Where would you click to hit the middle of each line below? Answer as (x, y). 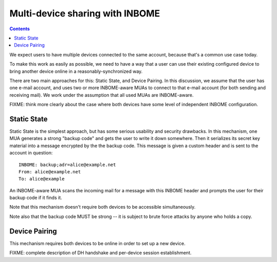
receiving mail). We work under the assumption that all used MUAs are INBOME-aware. (102, 95)
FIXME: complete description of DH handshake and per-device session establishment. (101, 253)
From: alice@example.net (50, 172)
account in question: (31, 153)
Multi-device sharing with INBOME (85, 13)
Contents (20, 29)
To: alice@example (42, 179)
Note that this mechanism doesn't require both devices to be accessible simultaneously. (103, 207)
